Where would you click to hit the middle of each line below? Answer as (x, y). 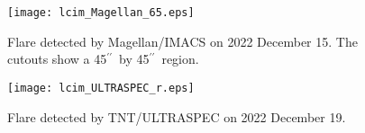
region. (180, 59)
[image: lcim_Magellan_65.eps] (101, 13)
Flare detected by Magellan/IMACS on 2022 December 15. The (182, 41)
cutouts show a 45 (57, 59)
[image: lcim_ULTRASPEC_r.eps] (101, 88)
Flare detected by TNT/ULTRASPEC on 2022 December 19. (177, 116)
